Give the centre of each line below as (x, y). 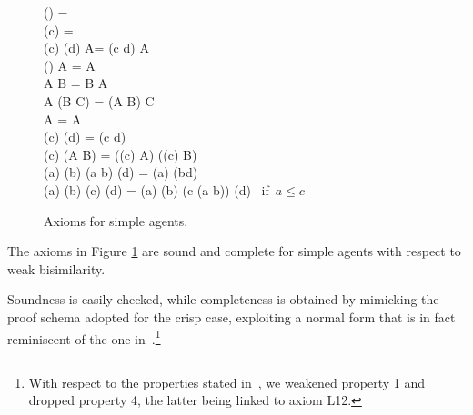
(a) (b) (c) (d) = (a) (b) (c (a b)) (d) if (156, 189)
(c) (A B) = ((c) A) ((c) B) (121, 154)
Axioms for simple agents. (116, 220)
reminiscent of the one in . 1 (84, 337)
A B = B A (76, 83)
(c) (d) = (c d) (85, 137)
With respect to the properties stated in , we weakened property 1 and (226, 382)
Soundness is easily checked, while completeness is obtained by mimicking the (223, 299)
